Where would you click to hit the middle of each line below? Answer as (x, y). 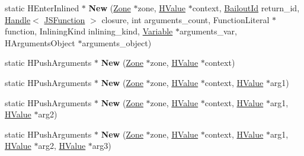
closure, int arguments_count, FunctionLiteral (185, 19)
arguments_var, (208, 31)
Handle (18, 19)
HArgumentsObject (40, 42)
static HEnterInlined (42, 8)
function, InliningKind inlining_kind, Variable (89, 31)
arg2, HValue (62, 146)
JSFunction (65, 19)
